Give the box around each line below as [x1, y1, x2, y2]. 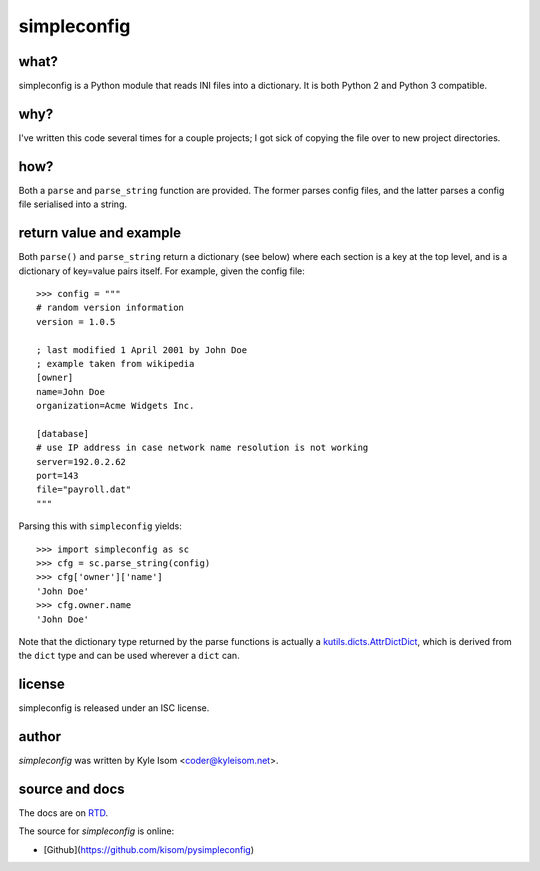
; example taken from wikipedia [36, 358, 195, 369]
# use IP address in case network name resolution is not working [36, 442, 369, 454]
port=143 [36, 470, 79, 482]
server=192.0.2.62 [36, 456, 127, 467]
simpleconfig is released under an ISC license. [18, 702, 210, 714]
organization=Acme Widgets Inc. [36, 400, 195, 412]
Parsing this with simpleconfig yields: [18, 520, 182, 532]
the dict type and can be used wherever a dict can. [18, 650, 240, 662]
